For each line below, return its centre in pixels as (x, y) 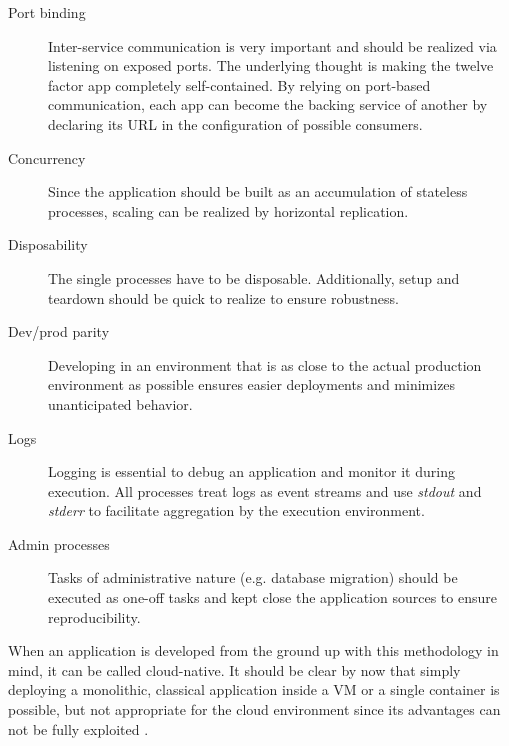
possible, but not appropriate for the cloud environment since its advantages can (254, 709)
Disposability (48, 244)
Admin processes (59, 543)
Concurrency (47, 157)
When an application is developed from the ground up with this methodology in (253, 650)
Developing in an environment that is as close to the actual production (265, 364)
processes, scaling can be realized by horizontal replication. (228, 210)
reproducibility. (94, 616)
